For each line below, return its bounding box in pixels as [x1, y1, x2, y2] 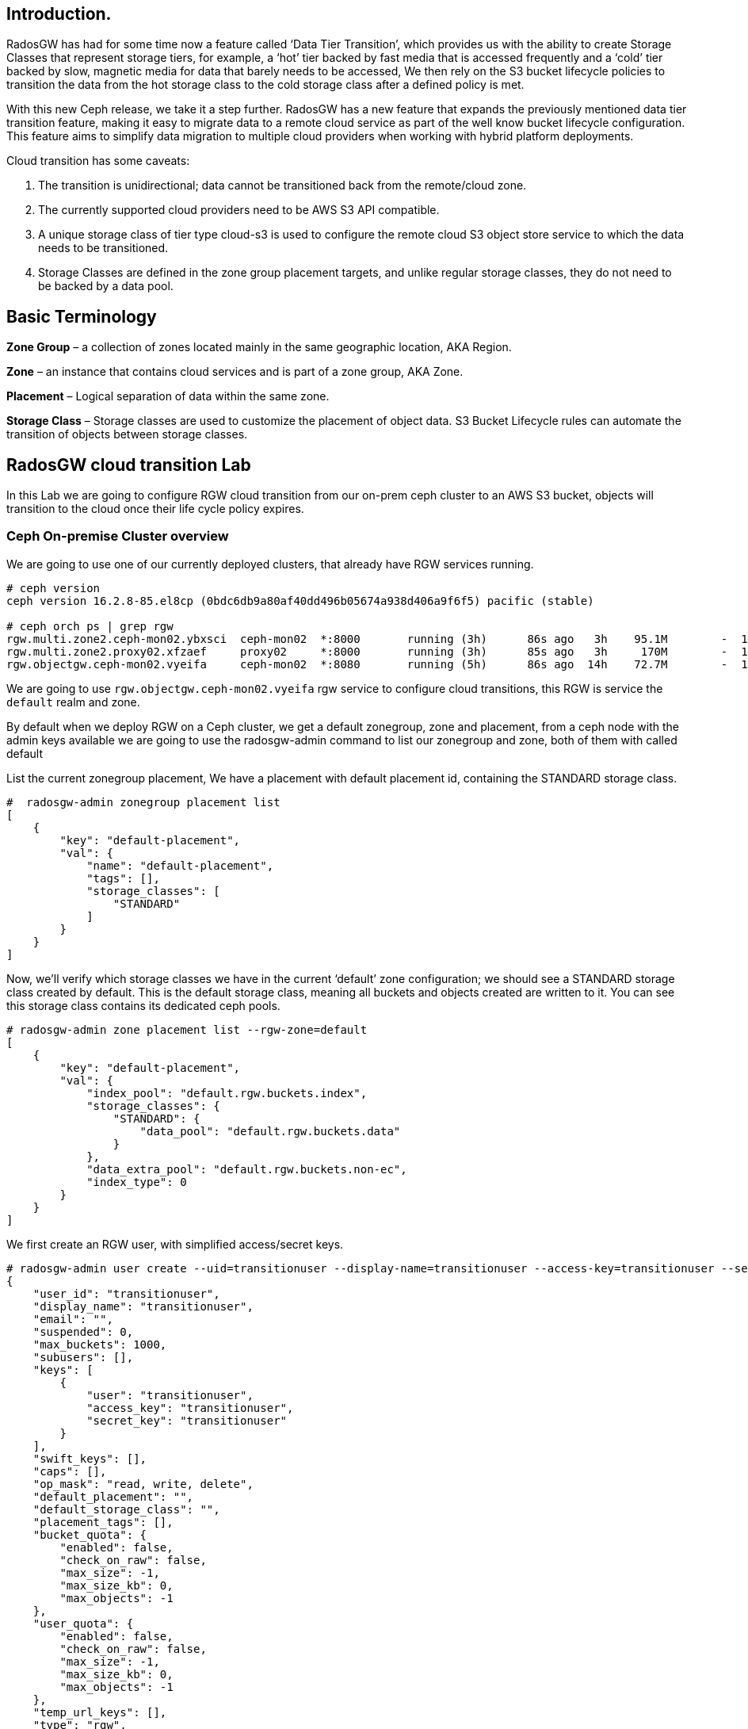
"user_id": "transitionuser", [32, 1287, 220, 1300]
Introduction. [6, 4, 112, 24]
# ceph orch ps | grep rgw [6, 619, 174, 633]
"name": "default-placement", [86, 859, 274, 872]
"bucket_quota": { [32, 1528, 147, 1541]
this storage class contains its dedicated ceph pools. [6, 998, 280, 1012]
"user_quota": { [32, 1616, 134, 1630]
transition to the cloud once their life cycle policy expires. [6, 502, 304, 516]
